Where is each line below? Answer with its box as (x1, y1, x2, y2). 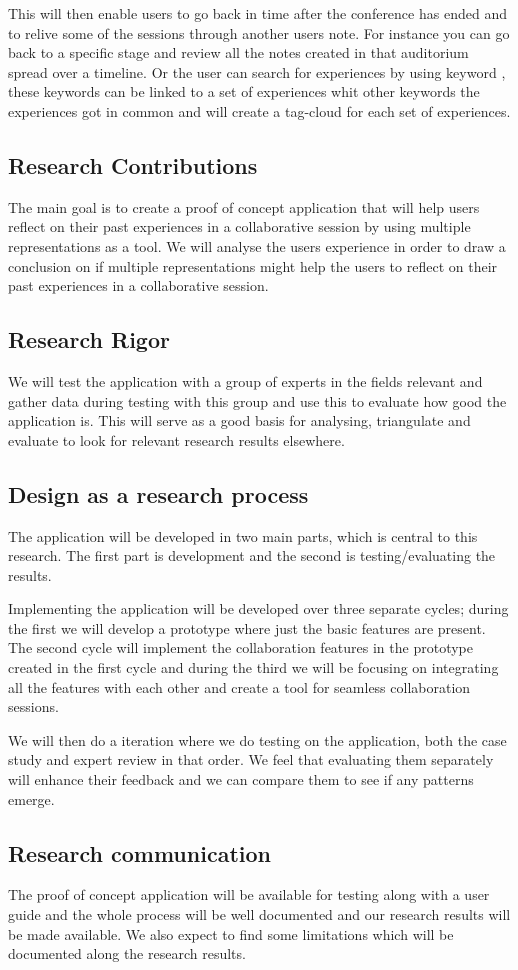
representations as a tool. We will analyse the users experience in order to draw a (8, 235, 506, 256)
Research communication (8, 837, 271, 868)
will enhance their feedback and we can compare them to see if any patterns (8, 769, 474, 790)
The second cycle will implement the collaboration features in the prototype (8, 637, 473, 658)
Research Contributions (8, 149, 258, 180)
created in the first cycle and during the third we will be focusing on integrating (8, 657, 499, 678)
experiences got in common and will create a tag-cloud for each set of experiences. (8, 100, 511, 121)
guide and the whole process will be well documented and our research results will (8, 904, 511, 925)
